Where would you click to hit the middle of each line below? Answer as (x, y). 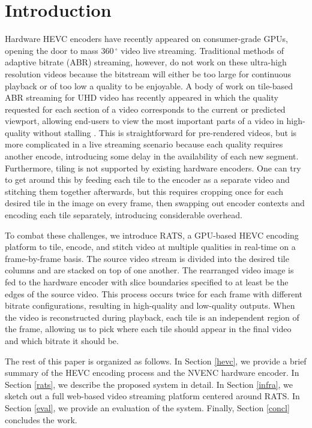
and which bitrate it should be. (62, 340)
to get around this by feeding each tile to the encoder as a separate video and (147, 180)
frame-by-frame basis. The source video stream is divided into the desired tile (147, 258)
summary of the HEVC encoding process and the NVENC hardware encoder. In (152, 373)
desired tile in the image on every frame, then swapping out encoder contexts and (155, 203)
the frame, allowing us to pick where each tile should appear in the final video (148, 329)
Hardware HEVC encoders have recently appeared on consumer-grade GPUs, (146, 39)
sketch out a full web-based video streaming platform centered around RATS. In (152, 396)
